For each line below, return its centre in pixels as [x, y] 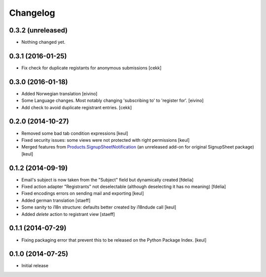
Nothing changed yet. [44, 42]
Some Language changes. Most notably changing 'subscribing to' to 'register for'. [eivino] [113, 100]
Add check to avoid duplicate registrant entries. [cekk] [77, 107]
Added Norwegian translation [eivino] [59, 93]
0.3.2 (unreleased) [38, 30]
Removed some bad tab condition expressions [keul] [75, 133]
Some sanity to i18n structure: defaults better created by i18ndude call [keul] [99, 207]
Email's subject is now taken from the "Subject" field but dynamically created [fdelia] [108, 180]
